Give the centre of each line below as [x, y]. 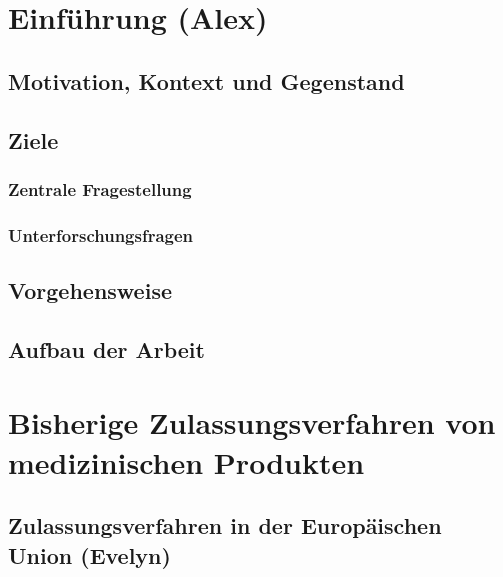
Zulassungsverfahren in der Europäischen [225, 525]
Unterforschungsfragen [101, 234]
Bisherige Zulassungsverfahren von [252, 422]
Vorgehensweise [90, 290]
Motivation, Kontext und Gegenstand [206, 80]
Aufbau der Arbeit [106, 348]
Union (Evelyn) [89, 554]
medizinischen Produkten [186, 461]
